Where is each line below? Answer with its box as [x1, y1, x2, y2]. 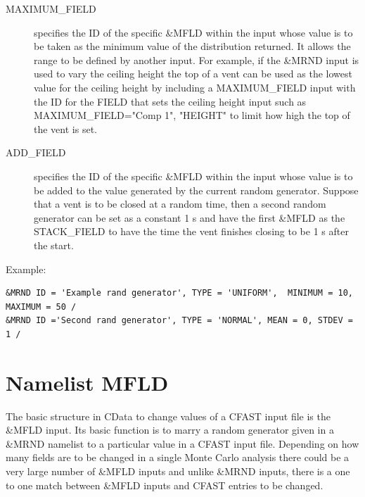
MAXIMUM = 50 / [6, 301, 77, 312]
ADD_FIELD [6, 145, 66, 160]
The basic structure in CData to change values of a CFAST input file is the [6, 408, 331, 423]
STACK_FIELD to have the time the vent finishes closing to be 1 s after [34, 224, 349, 239]
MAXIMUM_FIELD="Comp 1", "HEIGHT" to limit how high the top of [34, 108, 350, 122]
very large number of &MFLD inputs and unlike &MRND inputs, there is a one [6, 463, 350, 478]
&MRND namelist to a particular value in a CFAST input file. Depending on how [6, 436, 359, 451]
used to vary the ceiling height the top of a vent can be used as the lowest [34, 66, 352, 81]
